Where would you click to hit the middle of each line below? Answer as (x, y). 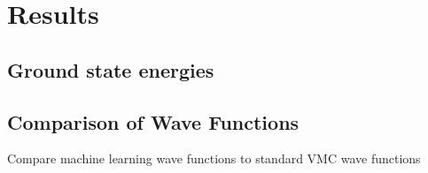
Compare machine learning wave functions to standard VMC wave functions (214, 158)
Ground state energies (111, 69)
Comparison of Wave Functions (153, 121)
